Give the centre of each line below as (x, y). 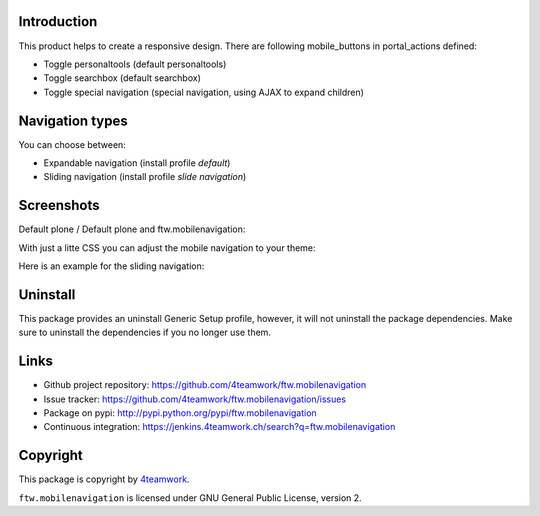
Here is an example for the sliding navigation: (111, 266)
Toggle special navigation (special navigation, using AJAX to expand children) (204, 92)
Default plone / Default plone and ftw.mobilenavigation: (132, 229)
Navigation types (73, 120)
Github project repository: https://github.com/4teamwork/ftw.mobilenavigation (205, 385)
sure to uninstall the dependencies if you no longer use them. (145, 332)
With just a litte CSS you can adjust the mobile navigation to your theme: (167, 247)
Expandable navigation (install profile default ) (137, 162)
